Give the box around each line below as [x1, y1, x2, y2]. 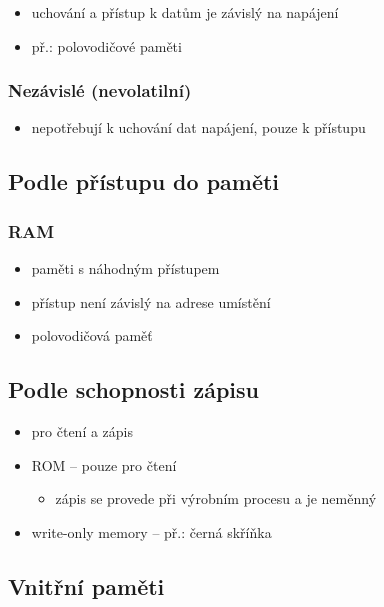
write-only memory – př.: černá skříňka [31, 521, 272, 542]
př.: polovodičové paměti [31, 35, 182, 56]
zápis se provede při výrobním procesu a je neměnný [55, 488, 377, 509]
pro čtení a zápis [31, 420, 134, 441]
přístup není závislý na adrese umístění [31, 291, 271, 312]
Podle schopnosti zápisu [8, 374, 260, 405]
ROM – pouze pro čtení [31, 454, 177, 475]
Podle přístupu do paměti [8, 166, 280, 197]
